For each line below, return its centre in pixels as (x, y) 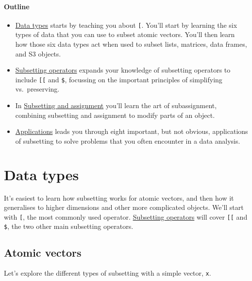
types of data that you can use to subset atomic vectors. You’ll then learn (125, 34)
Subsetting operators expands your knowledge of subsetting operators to (123, 70)
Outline (17, 6)
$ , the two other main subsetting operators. (69, 226)
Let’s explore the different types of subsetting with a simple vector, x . (108, 273)
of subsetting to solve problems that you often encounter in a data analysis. (128, 140)
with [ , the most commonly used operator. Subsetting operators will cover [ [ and (126, 216)
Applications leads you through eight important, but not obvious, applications (132, 131)
